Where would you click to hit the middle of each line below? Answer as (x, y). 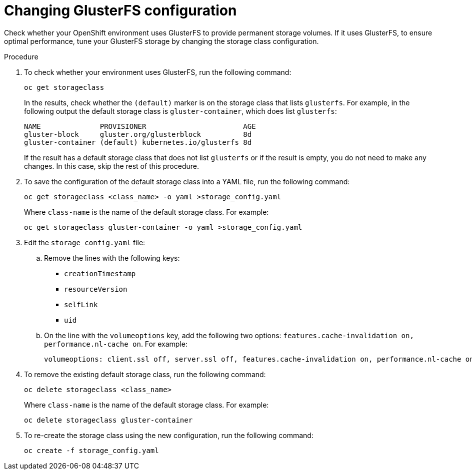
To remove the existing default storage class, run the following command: (145, 374)
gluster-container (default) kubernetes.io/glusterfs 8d (138, 142)
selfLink (81, 304)
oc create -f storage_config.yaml (91, 450)
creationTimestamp (100, 273)
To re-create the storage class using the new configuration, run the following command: (169, 435)
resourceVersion (96, 289)
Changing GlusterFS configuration (120, 10)
